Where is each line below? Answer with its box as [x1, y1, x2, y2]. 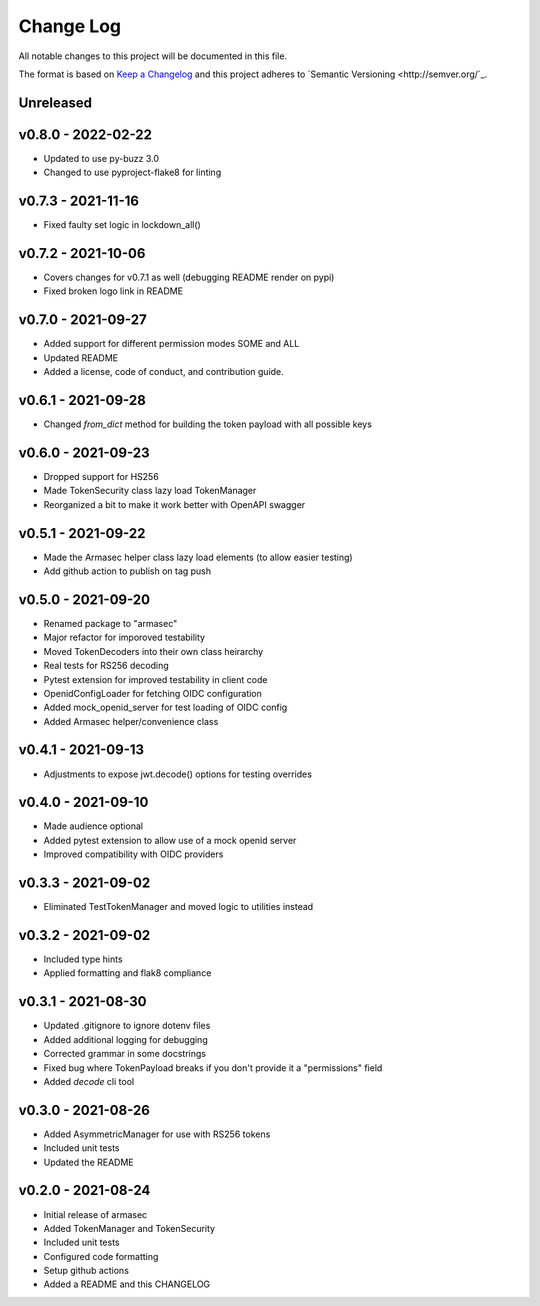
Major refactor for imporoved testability [43, 631, 205, 644]
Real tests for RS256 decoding [43, 660, 169, 672]
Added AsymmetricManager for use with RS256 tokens [43, 1128, 271, 1140]
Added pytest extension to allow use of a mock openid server [43, 834, 297, 846]
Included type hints [43, 953, 124, 965]
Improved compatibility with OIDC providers [43, 848, 224, 860]
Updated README [43, 351, 119, 364]
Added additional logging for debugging [43, 1033, 209, 1045]
